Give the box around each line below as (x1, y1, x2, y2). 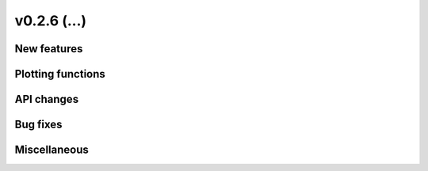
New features (14, 42, 83, 55)
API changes (14, 93, 79, 106)
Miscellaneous (14, 143, 89, 157)
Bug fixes (14, 118, 63, 131)
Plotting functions (14, 67, 106, 81)
